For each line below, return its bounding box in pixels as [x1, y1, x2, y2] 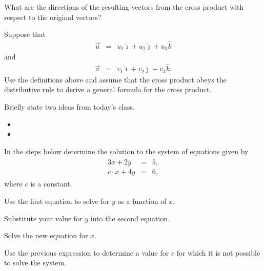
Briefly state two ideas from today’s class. [4, 101, 135, 112]
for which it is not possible [176, 247, 260, 258]
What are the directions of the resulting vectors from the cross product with [4, 2, 244, 12]
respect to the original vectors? [4, 11, 101, 22]
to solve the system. [4, 257, 67, 268]
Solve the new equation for [4, 230, 88, 241]
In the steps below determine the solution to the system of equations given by [4, 145, 249, 156]
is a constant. [30, 178, 72, 189]
